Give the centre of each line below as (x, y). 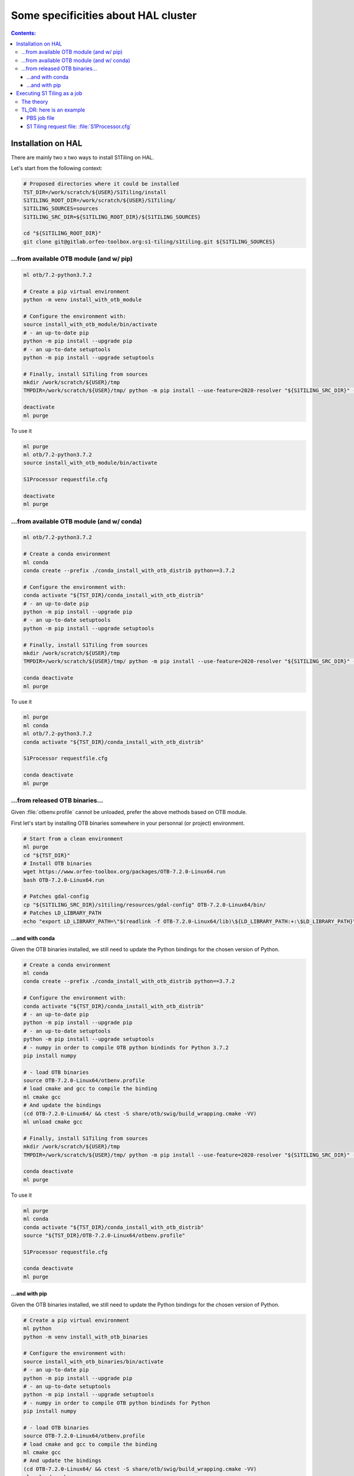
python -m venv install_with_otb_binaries (86, 1337)
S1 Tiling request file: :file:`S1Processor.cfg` (79, 126)
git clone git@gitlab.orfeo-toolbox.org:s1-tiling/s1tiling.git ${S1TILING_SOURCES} (149, 241)
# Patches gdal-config (56, 897)
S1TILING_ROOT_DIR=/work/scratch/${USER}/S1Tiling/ (100, 200)
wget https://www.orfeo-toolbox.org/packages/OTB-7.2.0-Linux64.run (124, 872)
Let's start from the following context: (57, 168)
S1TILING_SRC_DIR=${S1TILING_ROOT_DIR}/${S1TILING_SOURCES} (112, 217)
